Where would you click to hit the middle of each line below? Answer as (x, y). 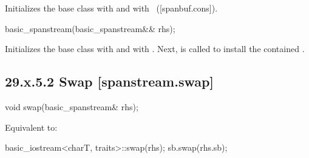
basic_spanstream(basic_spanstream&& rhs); (90, 28)
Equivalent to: (31, 127)
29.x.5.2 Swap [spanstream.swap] (110, 81)
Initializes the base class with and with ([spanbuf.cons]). (111, 8)
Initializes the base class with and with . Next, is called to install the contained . (155, 49)
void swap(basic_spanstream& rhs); (72, 106)
